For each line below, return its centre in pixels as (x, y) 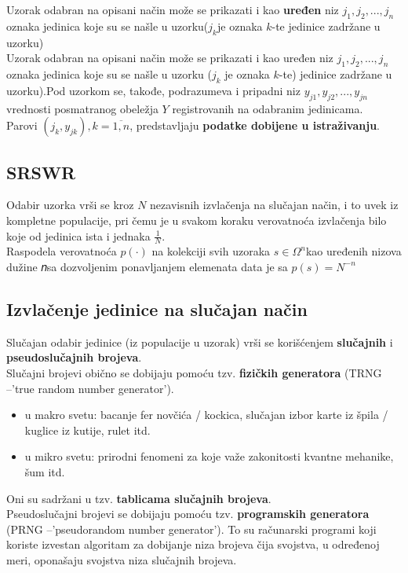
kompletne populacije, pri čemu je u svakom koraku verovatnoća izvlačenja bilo (197, 220)
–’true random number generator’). (90, 388)
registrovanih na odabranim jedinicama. (268, 108)
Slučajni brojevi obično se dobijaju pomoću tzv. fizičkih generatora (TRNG (194, 372)
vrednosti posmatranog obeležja (82, 108)
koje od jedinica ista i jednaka (78, 235)
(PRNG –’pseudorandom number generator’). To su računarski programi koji (191, 529)
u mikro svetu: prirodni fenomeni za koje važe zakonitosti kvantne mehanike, (209, 456)
